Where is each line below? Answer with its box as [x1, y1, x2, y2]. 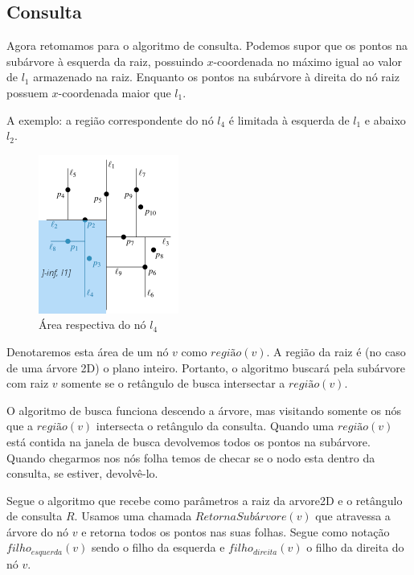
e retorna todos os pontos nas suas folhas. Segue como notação [81, 523, 390, 540]
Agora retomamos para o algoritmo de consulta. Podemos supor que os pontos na [6, 37, 408, 54]
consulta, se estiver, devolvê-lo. [6, 465, 158, 482]
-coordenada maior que [58, 84, 171, 101]
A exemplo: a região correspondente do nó [6, 111, 214, 128]
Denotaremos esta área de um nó [6, 343, 169, 359]
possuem [6, 84, 48, 101]
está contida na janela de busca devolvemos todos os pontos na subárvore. [6, 433, 371, 450]
